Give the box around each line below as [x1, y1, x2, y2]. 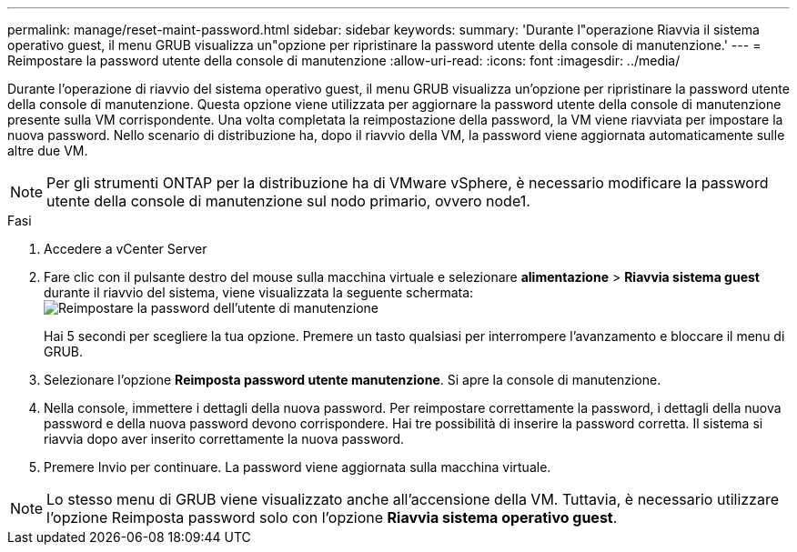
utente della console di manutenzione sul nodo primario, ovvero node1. [46, 192, 530, 210]
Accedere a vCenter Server [44, 241, 207, 256]
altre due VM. [7, 143, 88, 158]
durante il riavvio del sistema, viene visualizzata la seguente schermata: [44, 285, 474, 300]
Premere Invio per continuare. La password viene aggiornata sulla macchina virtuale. [44, 459, 551, 475]
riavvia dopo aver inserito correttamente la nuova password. [44, 431, 405, 447]
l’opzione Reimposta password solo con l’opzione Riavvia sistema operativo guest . [46, 508, 618, 527]
